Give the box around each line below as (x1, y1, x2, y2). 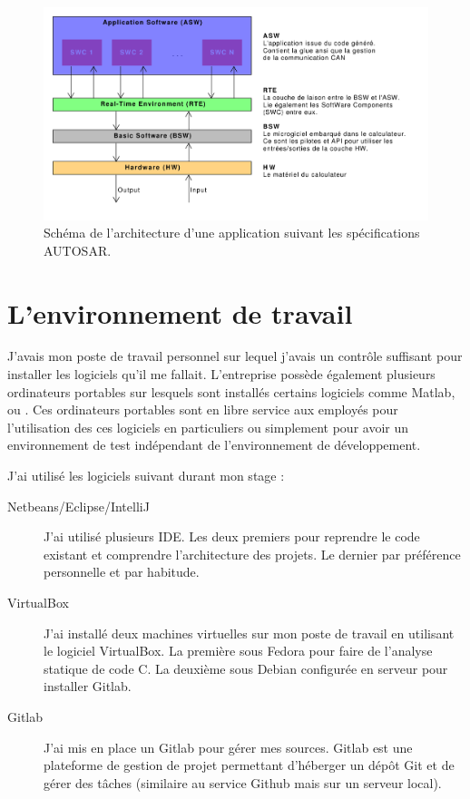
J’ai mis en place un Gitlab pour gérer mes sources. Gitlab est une (44, 737, 413, 756)
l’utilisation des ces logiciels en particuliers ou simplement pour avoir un (7, 417, 409, 436)
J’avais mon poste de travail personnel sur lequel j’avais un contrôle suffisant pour (7, 346, 463, 365)
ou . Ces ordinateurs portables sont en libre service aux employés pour (7, 400, 398, 419)
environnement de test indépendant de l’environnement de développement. (7, 435, 421, 454)
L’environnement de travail (7, 294, 353, 331)
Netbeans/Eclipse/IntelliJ (7, 496, 150, 515)
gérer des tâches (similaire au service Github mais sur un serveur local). (44, 773, 442, 792)
